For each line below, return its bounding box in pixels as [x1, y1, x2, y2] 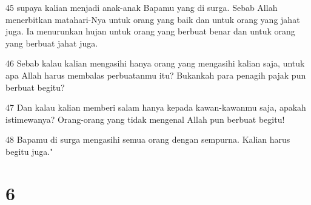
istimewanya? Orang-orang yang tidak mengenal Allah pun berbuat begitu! [5, 112, 285, 125]
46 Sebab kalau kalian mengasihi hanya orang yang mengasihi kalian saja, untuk [5, 57, 305, 70]
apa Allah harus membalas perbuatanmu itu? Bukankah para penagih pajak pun [5, 68, 306, 81]
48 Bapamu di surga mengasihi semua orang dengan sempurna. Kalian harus [5, 133, 290, 146]
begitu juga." [5, 145, 53, 157]
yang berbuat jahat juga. [5, 36, 98, 49]
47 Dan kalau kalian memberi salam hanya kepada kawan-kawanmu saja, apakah [5, 101, 306, 114]
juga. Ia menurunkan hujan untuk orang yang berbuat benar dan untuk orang [5, 25, 295, 37]
